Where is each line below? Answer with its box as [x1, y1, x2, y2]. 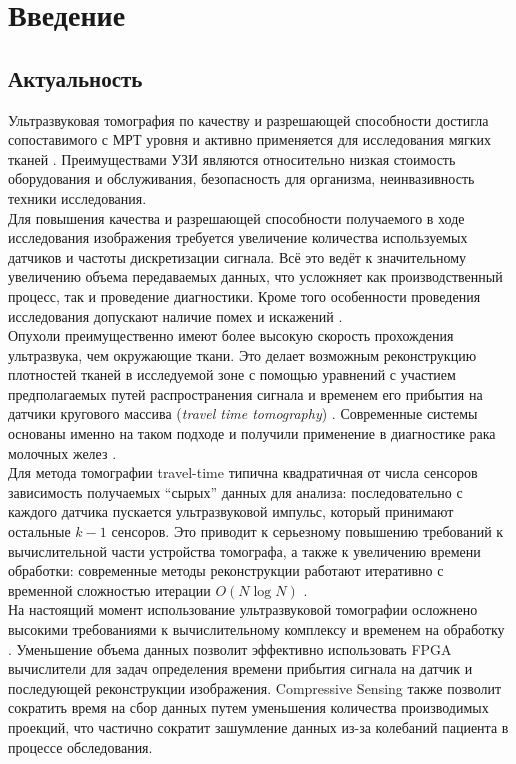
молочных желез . [8, 442, 117, 463]
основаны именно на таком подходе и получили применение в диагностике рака [8, 423, 496, 444]
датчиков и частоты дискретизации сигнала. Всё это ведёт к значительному [8, 246, 467, 267]
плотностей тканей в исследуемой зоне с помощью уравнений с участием [8, 364, 456, 385]
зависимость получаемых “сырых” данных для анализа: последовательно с [8, 481, 463, 502]
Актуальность [8, 62, 143, 93]
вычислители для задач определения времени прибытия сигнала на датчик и [8, 658, 473, 679]
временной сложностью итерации [8, 579, 211, 600]
